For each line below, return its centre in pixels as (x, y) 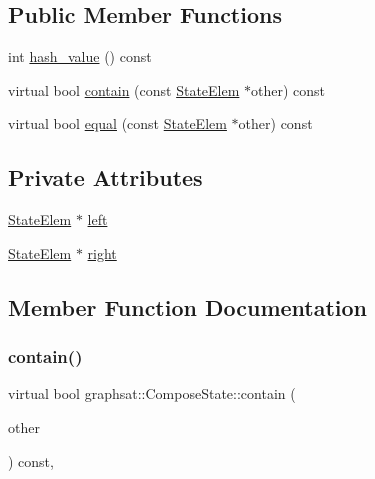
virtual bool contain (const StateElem (124, 89)
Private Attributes (105, 177)
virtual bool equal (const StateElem (117, 123)
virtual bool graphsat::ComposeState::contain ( (152, 393)
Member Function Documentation (188, 306)
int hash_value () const (80, 56)
